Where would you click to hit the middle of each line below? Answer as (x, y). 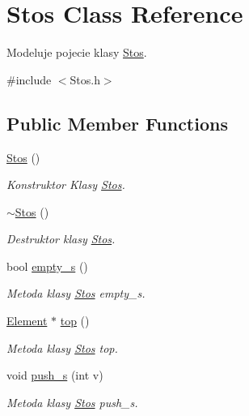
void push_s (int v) (55, 375)
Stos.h (85, 79)
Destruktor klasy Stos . (61, 239)
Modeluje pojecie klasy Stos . (77, 52)
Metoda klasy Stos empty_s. (76, 293)
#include (29, 79)
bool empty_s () (47, 266)
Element (27, 321)
